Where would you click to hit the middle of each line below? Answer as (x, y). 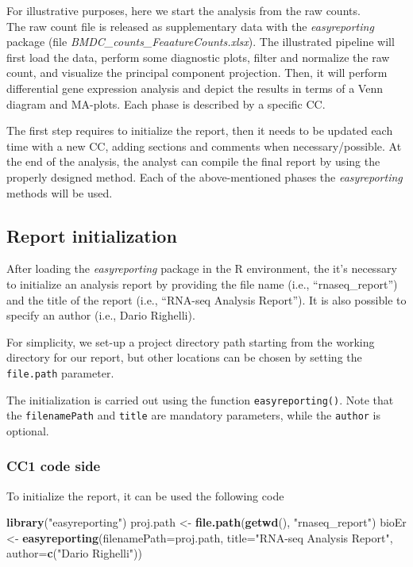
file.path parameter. (60, 372)
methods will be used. (60, 192)
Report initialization (92, 235)
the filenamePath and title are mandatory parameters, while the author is (194, 415)
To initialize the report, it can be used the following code (145, 495)
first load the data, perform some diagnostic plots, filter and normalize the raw (198, 57)
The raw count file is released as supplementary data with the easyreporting (190, 26)
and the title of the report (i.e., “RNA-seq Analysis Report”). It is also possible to (206, 299)
